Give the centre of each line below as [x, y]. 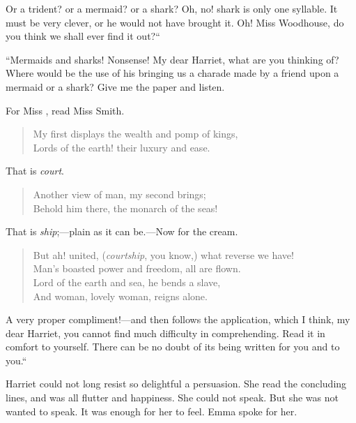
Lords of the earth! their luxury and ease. [122, 147]
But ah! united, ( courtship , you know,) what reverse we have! [163, 254]
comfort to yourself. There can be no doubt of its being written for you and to [173, 347]
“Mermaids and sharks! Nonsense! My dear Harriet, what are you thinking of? [172, 59]
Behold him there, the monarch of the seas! [125, 208]
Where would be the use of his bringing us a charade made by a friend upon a [172, 73]
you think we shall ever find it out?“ [83, 36]
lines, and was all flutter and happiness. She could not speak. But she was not [172, 398]
